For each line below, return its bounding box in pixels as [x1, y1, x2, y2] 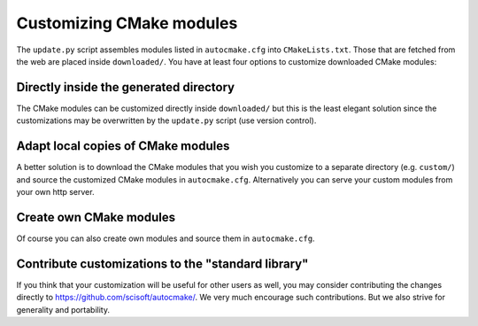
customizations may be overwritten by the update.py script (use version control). [16, 115, 317, 126]
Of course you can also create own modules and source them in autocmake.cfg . [16, 233, 315, 244]
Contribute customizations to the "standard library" [16, 256, 309, 271]
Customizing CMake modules [16, 13, 238, 33]
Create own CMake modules [16, 209, 176, 225]
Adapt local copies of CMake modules [16, 138, 230, 154]
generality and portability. [16, 304, 111, 314]
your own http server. [16, 186, 95, 197]
